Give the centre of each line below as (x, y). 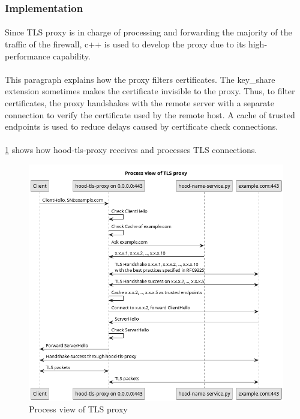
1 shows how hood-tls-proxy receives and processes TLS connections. (131, 150)
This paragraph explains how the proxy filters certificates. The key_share (140, 79)
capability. (72, 56)
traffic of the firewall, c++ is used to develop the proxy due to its (125, 44)
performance (28, 56)
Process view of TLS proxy (78, 409)
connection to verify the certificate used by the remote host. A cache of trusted (150, 114)
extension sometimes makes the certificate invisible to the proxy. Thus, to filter (150, 91)
